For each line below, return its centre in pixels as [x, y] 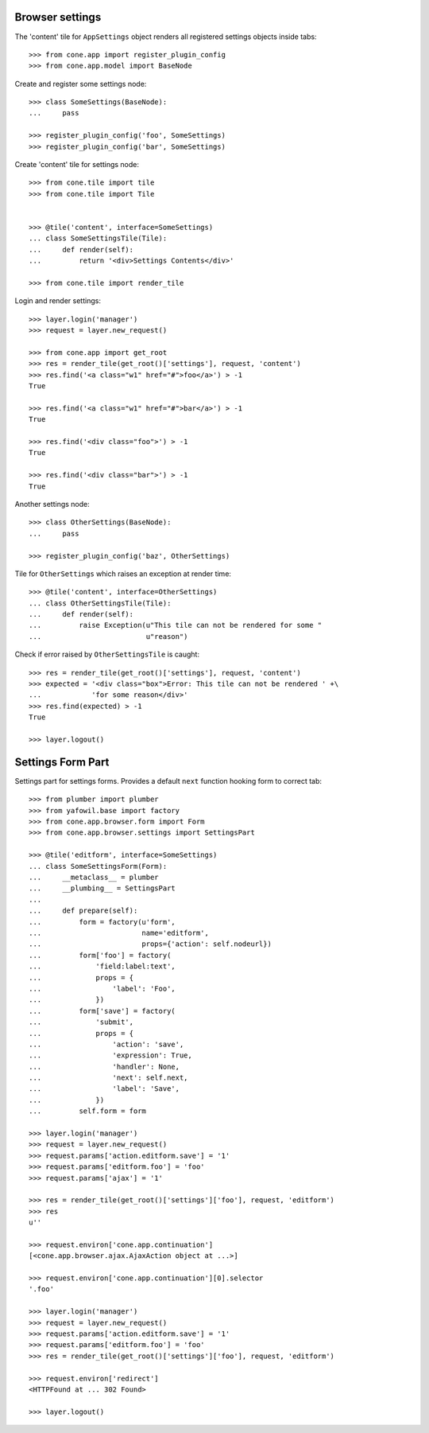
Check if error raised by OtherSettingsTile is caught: [107, 654]
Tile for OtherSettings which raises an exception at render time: [123, 574]
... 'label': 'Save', [104, 1089]
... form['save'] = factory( [102, 1011]
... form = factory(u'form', [102, 922]
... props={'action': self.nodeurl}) [150, 944]
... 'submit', [81, 1022]
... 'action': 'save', [106, 1044]
